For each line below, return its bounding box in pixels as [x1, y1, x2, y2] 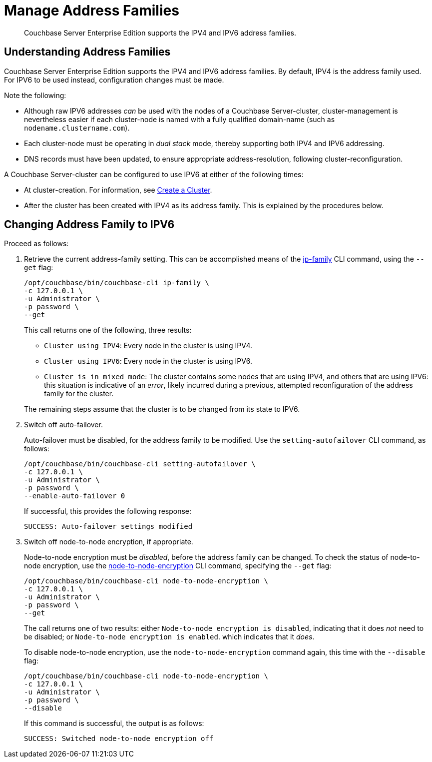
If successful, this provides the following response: [24, 507, 192, 516]
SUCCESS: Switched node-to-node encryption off [24, 734, 214, 743]
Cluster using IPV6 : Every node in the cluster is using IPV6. [44, 357, 252, 366]
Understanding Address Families [4, 46, 171, 59]
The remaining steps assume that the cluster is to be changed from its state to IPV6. [24, 405, 300, 414]
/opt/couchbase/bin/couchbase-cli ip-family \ [24, 279, 209, 287]
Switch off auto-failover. [24, 420, 103, 429]
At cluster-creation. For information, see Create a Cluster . [24, 185, 212, 194]
